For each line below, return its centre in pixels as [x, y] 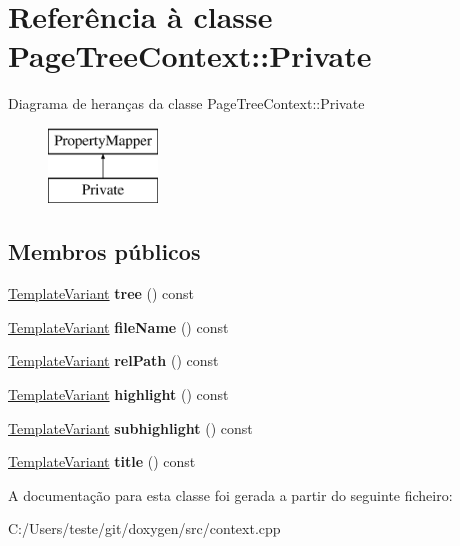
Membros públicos [104, 251]
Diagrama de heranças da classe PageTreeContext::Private [186, 103]
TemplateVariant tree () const [101, 293]
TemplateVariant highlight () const [118, 394]
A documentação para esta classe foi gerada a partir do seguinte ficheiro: [230, 494]
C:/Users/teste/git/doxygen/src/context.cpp [144, 528]
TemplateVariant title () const [102, 461]
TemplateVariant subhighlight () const [130, 427]
